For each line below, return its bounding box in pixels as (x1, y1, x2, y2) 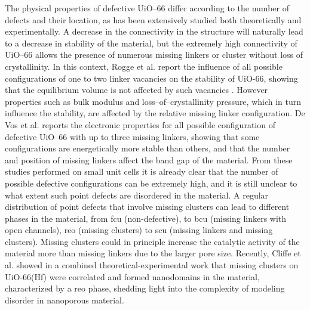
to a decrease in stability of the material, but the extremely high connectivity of (5, 36, 297, 49)
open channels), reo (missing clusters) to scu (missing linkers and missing (5, 224, 273, 236)
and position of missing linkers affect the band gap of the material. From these (5, 153, 293, 166)
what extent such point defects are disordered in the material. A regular (5, 188, 269, 201)
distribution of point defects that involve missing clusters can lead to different (5, 200, 290, 213)
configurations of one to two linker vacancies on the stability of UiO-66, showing (5, 72, 298, 84)
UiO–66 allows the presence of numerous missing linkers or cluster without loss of (5, 48, 303, 61)
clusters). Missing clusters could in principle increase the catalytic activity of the (5, 235, 300, 247)
